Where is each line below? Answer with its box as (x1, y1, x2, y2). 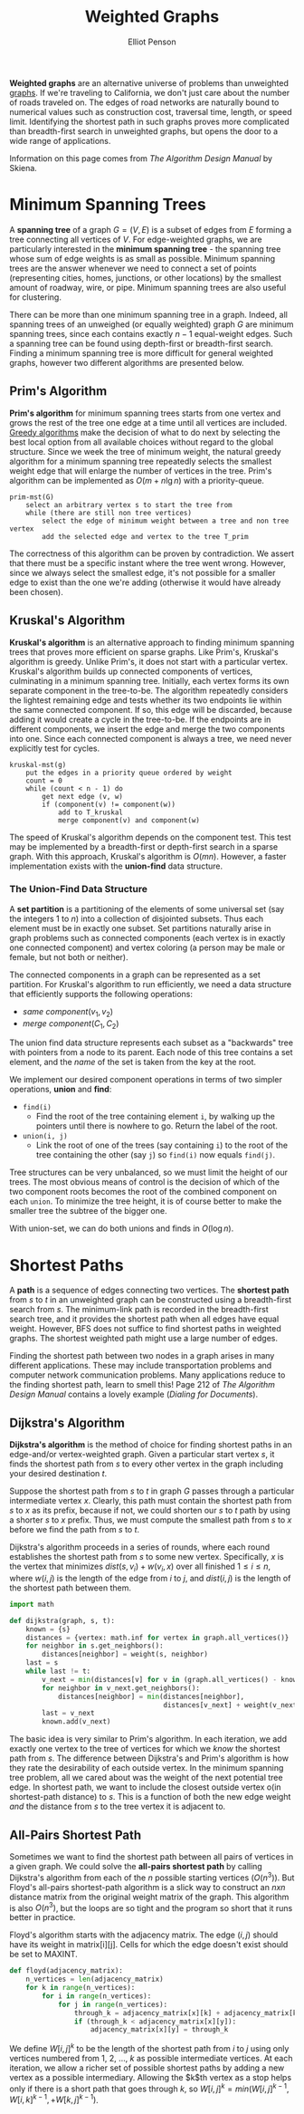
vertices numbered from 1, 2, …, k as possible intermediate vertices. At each (9, 2052, 293, 2063)
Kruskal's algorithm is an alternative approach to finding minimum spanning (9, 637, 295, 648)
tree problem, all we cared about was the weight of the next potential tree (9, 1773, 283, 1783)
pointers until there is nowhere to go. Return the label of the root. (35, 1120, 279, 1131)
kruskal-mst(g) (9, 760, 67, 769)
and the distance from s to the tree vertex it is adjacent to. (9, 1801, 226, 1812)
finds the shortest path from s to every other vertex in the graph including (9, 1458, 283, 1469)
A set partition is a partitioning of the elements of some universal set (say (9, 903, 285, 914)
